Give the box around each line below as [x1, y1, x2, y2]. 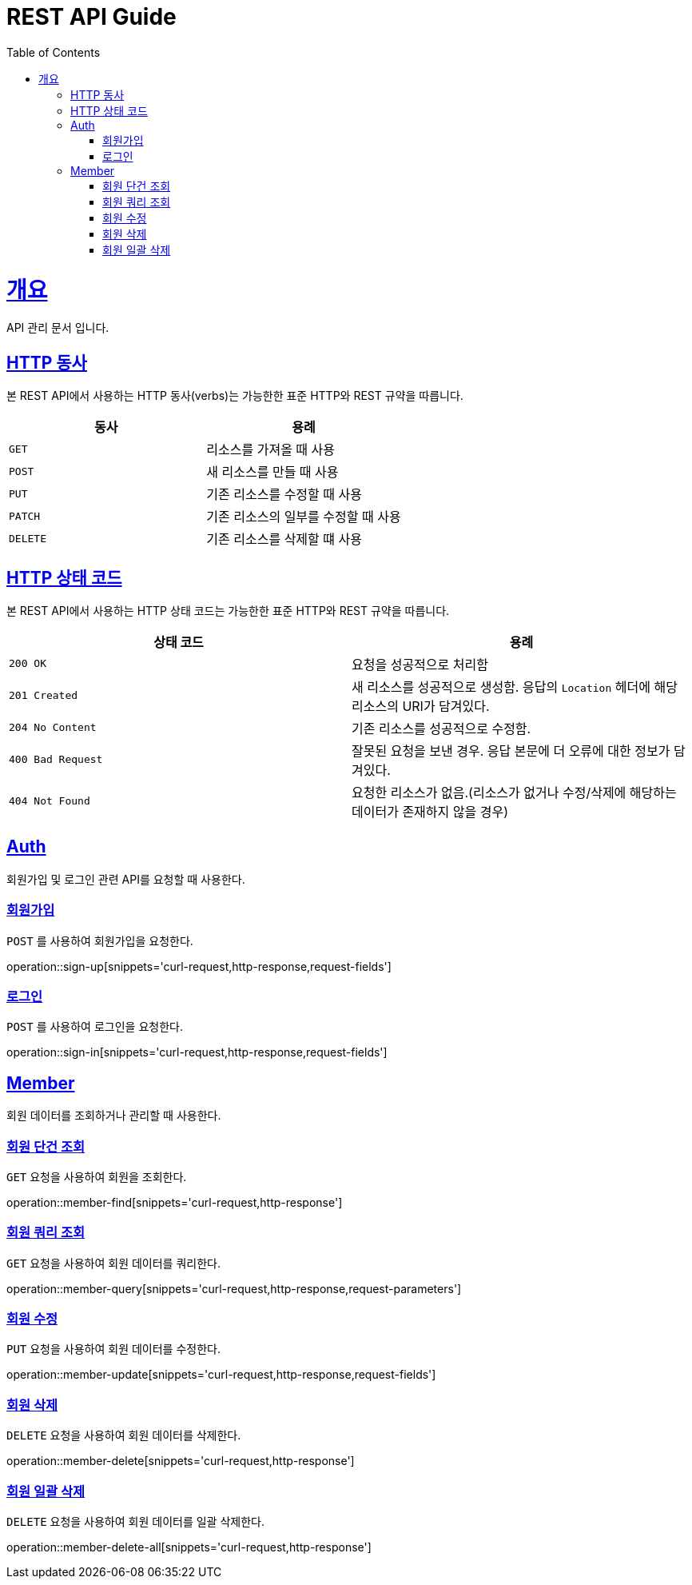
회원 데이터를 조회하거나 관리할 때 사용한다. [6, 1108, 221, 1123]
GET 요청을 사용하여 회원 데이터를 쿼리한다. [6, 1256, 221, 1270]
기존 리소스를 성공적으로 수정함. [352, 720, 531, 737]
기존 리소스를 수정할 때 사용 [206, 486, 362, 503]
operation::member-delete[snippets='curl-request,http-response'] [6, 1454, 355, 1468]
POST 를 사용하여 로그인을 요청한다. [6, 1020, 183, 1034]
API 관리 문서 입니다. [6, 321, 109, 335]
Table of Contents [6, 45, 101, 59]
